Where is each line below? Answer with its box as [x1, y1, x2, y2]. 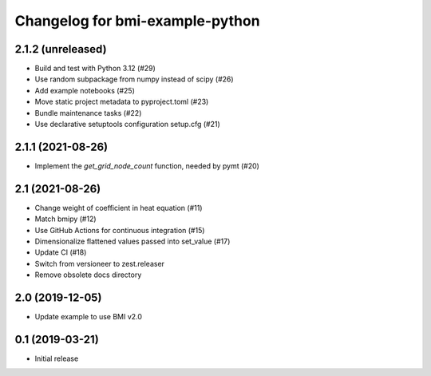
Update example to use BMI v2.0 [34, 312, 143, 322]
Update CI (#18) [34, 247, 87, 257]
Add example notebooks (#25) [34, 85, 135, 95]
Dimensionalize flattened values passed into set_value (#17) [34, 236, 231, 246]
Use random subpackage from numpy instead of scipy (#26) [34, 74, 235, 84]
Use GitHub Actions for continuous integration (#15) [34, 225, 205, 235]
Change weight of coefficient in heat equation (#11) [34, 203, 203, 212]
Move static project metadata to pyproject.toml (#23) [34, 97, 209, 107]
